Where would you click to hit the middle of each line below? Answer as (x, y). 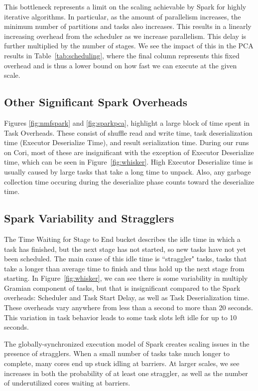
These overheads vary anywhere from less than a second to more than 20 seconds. (129, 307)
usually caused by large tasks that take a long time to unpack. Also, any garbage (128, 171)
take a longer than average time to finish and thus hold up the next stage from (124, 268)
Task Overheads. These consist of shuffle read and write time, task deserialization (128, 132)
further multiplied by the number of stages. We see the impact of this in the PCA (129, 46)
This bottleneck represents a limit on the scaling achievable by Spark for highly (125, 6)
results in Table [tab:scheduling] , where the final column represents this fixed (122, 55)
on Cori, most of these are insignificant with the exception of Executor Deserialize (129, 152)
